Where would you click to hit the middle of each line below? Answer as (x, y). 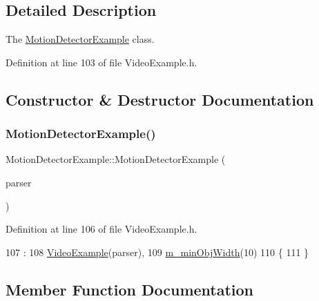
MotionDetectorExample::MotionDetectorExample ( (116, 159)
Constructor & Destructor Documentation (160, 99)
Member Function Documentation (130, 289)
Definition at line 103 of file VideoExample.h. (101, 62)
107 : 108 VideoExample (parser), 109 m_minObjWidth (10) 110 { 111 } (157, 252)
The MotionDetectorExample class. (80, 39)
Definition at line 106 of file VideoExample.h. (101, 229)
